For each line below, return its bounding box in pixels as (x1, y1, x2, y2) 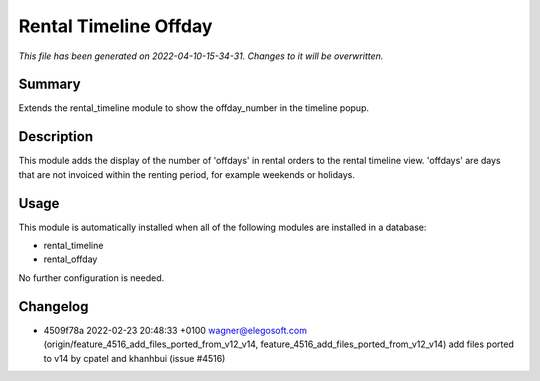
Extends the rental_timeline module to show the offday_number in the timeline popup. (18, 102, 370, 114)
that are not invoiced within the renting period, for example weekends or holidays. (18, 168, 355, 180)
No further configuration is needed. (18, 271, 165, 284)
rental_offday (43, 253, 98, 265)
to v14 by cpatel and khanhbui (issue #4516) (43, 352, 226, 364)
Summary (18, 76, 81, 93)
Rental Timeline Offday (18, 15, 213, 37)
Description (18, 128, 94, 145)
